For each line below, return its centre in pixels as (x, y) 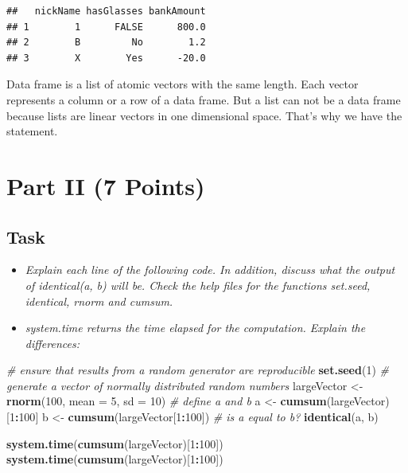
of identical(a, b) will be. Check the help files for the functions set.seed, (198, 285)
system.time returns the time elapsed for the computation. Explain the (195, 328)
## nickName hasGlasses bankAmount (106, 11)
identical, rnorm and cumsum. (99, 301)
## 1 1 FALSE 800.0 (106, 27)
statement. (32, 131)
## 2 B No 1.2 (106, 43)
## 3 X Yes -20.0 (106, 58)
